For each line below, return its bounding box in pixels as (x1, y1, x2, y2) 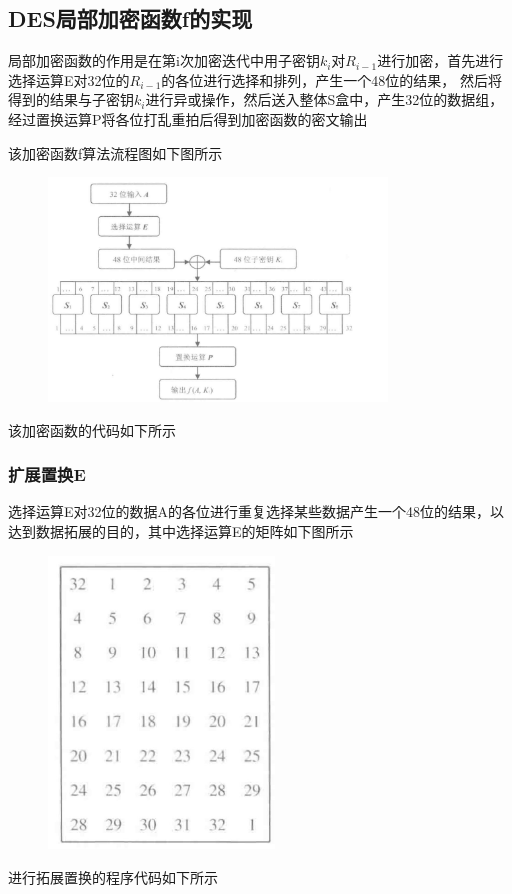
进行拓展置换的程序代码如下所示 (8, 867, 218, 888)
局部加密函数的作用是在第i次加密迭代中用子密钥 (8, 50, 320, 71)
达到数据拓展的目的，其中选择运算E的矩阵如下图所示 (8, 521, 354, 542)
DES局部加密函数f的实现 (8, 3, 253, 34)
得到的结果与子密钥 (8, 89, 134, 110)
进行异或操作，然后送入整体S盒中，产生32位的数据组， (145, 89, 504, 110)
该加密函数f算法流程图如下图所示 (8, 142, 223, 163)
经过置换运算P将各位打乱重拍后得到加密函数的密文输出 (8, 108, 368, 129)
